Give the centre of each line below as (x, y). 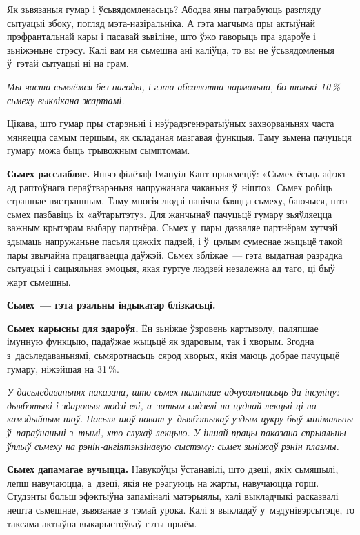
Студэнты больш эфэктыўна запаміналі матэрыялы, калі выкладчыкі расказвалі (173, 496)
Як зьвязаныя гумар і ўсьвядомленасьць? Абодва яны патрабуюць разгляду (164, 9)
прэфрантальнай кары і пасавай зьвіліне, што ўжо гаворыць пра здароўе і (162, 36)
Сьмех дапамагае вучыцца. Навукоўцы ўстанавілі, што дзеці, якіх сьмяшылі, (173, 469)
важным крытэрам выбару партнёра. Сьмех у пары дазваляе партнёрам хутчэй (172, 227)
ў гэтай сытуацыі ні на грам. (68, 63)
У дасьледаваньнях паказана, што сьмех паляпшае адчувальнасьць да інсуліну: (173, 392)
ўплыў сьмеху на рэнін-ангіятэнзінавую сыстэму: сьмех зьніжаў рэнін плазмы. (173, 446)
